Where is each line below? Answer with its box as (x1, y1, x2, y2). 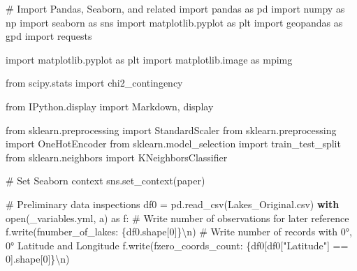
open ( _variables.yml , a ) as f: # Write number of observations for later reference (6, 210, 349, 225)
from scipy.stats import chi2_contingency (6, 75, 183, 90)
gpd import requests (6, 29, 92, 43)
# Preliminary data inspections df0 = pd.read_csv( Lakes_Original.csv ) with (6, 196, 340, 211)
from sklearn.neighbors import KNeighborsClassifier (6, 149, 228, 164)
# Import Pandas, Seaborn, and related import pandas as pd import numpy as (6, 1, 345, 15)
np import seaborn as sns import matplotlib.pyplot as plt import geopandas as (6, 15, 343, 29)
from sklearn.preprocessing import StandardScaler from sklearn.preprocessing (6, 122, 337, 137)
